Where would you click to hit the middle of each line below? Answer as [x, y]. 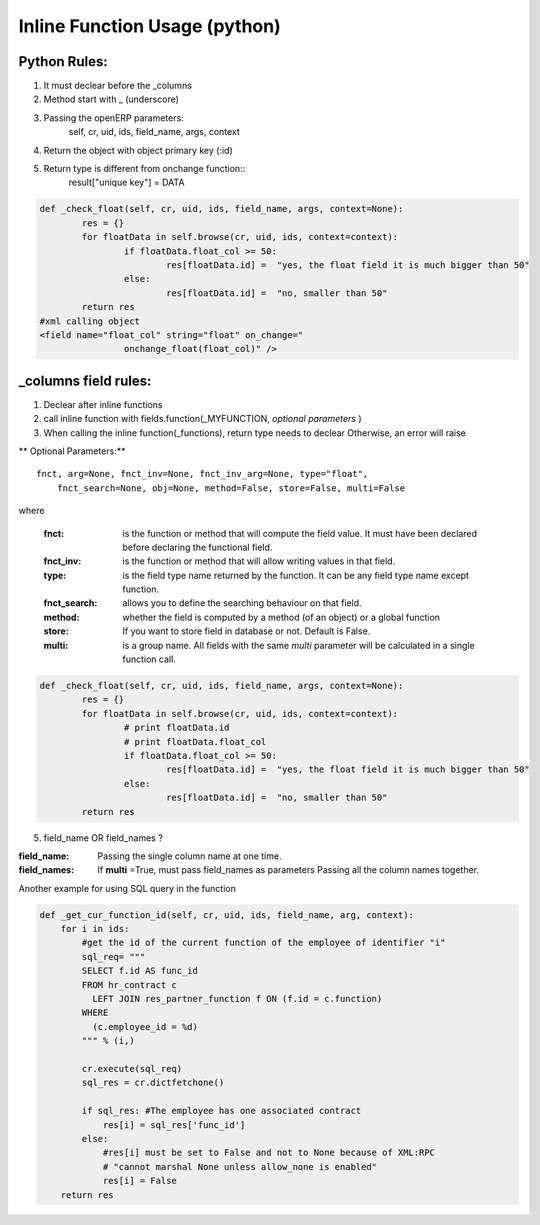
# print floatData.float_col [195, 741]
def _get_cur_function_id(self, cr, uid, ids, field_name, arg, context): [227, 914]
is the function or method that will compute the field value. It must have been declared [300, 533]
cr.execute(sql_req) [132, 1068]
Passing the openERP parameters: [113, 117]
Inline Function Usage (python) [150, 26]
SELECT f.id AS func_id [140, 971]
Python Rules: [63, 61]
